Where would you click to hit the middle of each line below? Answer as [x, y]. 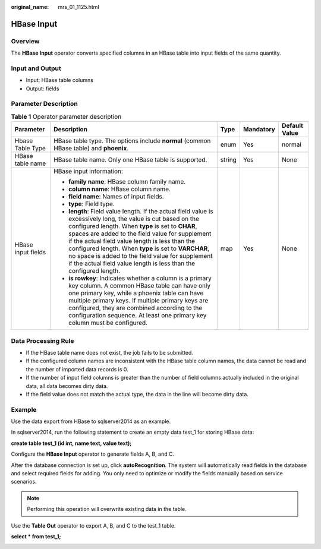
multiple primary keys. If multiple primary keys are [139, 301]
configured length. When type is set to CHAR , [133, 226]
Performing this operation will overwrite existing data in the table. [107, 509]
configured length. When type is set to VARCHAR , [139, 248]
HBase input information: [88, 171]
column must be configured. [108, 323]
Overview [25, 41]
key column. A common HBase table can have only [140, 286]
